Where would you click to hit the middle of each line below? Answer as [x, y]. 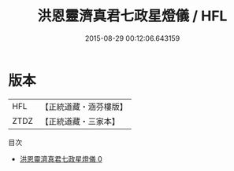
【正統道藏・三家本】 [80, 121]
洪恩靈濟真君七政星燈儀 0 [61, 158]
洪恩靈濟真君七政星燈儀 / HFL [132, 16]
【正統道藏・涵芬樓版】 [84, 107]
